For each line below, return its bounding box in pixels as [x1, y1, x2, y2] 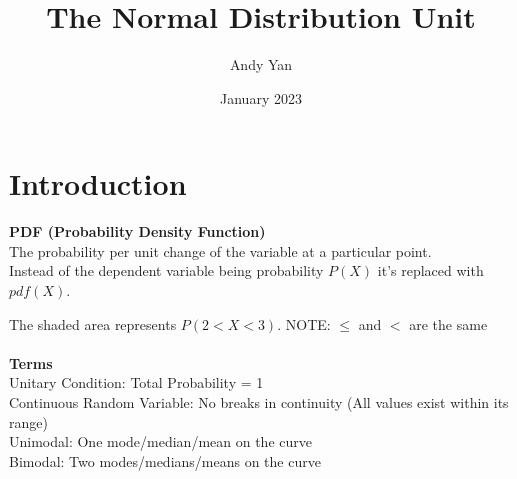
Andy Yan [229, 54, 293, 75]
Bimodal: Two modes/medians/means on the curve [9, 450, 321, 471]
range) [9, 411, 48, 432]
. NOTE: [277, 313, 331, 334]
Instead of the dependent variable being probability [9, 260, 324, 281]
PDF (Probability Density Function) [9, 221, 266, 242]
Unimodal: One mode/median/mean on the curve [9, 431, 312, 452]
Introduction [9, 163, 187, 204]
